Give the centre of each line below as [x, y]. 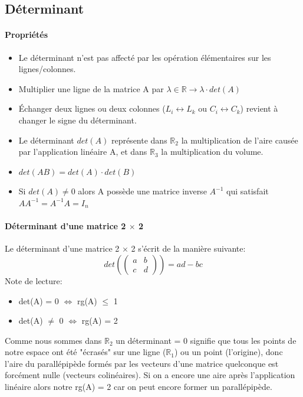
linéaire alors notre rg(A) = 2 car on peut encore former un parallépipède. [139, 387]
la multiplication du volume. [212, 152]
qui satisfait [248, 191]
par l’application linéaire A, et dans [83, 152]
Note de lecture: [34, 280]
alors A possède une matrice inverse [142, 191]
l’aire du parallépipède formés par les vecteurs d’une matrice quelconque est [142, 363]
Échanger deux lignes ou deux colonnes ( [92, 108]
